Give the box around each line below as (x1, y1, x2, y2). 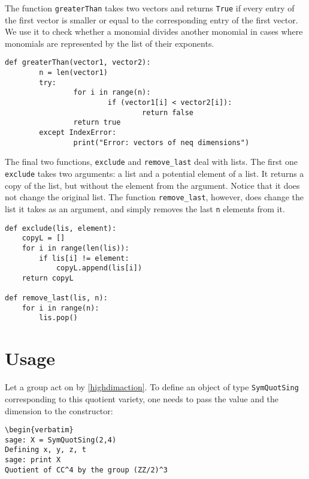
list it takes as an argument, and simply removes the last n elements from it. (5, 202, 285, 215)
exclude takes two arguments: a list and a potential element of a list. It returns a (5, 167, 304, 179)
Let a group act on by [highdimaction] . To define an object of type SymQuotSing (5, 381, 299, 393)
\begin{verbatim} (5, 426, 74, 435)
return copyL (22, 273, 74, 282)
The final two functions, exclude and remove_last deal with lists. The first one (5, 155, 298, 168)
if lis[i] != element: (39, 254, 129, 263)
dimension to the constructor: (5, 404, 113, 417)
